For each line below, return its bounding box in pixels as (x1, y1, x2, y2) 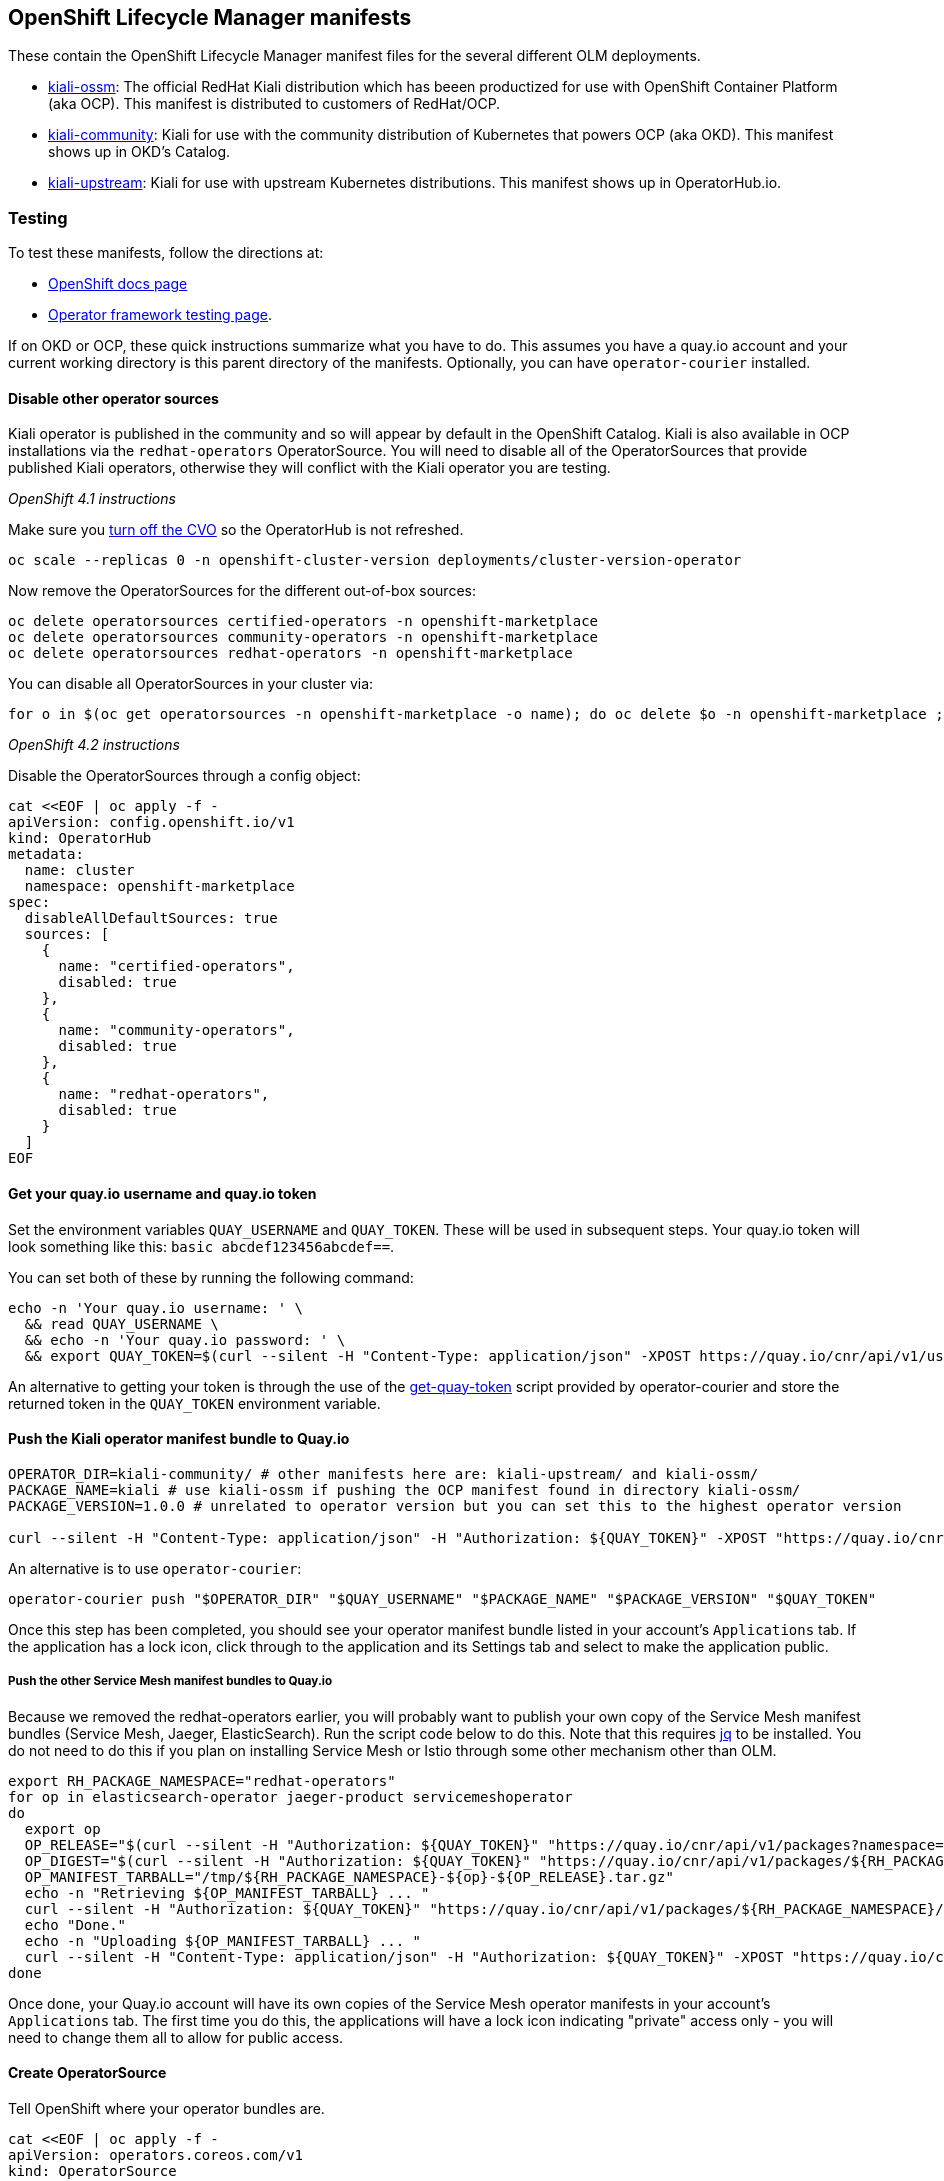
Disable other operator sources (8, 389, 219, 407)
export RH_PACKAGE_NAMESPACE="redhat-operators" (8, 1772, 396, 1789)
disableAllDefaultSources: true (24, 910, 278, 927)
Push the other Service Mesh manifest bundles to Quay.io (8, 1674, 333, 1689)
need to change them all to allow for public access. (8, 2028, 344, 2046)
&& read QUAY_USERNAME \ (24, 1315, 219, 1332)
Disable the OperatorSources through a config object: (8, 767, 361, 785)
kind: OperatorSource (8, 2162, 177, 2179)
